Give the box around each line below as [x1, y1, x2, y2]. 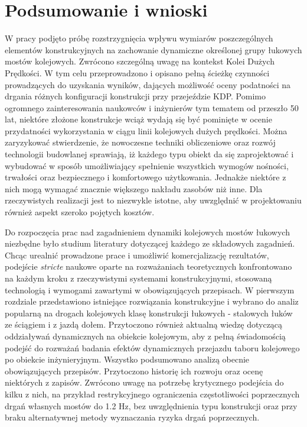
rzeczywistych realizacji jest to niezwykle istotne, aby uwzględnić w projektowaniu [5, 194, 302, 206]
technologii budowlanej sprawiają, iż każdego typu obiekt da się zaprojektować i [5, 148, 294, 160]
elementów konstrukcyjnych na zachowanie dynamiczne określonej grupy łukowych [5, 43, 302, 56]
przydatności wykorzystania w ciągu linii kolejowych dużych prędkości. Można [5, 124, 288, 137]
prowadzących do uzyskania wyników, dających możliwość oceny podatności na [5, 78, 291, 90]
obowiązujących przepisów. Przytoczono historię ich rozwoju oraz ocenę [5, 364, 263, 377]
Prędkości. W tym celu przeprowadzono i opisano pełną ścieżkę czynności [5, 66, 270, 79]
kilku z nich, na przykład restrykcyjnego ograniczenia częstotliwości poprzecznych [5, 387, 300, 400]
